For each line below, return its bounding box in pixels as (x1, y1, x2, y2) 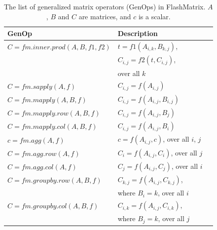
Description (117, 28, 158, 38)
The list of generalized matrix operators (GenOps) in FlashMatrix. (4, 1, 206, 11)
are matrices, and (78, 11, 131, 21)
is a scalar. (138, 11, 171, 21)
